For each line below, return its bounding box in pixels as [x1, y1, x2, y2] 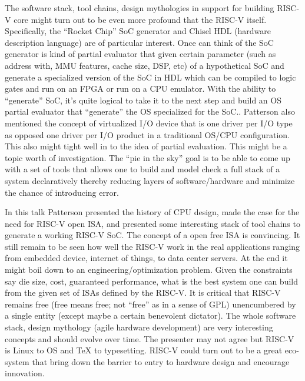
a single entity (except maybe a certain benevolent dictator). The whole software [5, 309, 296, 322]
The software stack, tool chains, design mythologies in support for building [5, 2, 274, 14]
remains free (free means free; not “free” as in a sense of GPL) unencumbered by [5, 298, 296, 310]
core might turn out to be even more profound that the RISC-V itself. [14, 13, 267, 25]
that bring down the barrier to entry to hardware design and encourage [32, 355, 290, 367]
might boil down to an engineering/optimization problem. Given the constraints [5, 263, 293, 276]
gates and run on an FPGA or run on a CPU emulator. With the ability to [5, 82, 276, 95]
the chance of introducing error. [5, 186, 119, 198]
